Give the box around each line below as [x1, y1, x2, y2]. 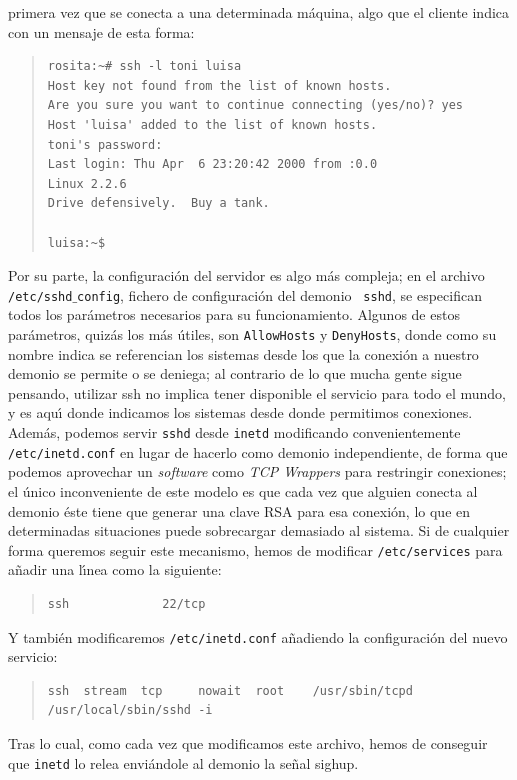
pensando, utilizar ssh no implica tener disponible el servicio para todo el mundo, [8, 382, 506, 403]
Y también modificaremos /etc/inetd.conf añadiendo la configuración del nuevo [8, 626, 508, 647]
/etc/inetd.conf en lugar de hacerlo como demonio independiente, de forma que [8, 441, 508, 462]
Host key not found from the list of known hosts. [47, 78, 392, 93]
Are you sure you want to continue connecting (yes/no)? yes [47, 98, 464, 113]
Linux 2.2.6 [47, 176, 127, 191]
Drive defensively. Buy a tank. [47, 196, 270, 211]
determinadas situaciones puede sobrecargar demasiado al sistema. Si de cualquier [8, 520, 510, 541]
